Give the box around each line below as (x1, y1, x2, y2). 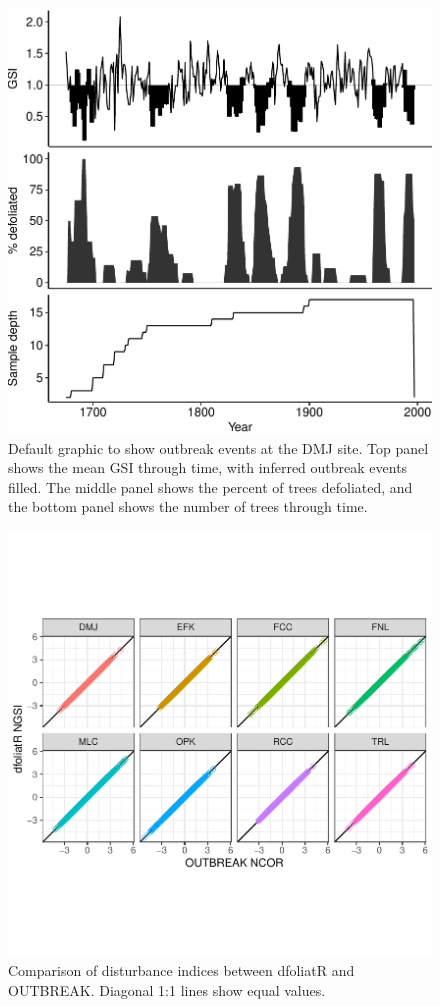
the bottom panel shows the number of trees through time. (8, 496, 368, 517)
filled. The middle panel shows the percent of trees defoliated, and (8, 476, 413, 497)
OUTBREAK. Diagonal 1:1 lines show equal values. (8, 980, 326, 1001)
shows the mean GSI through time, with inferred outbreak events (8, 457, 408, 478)
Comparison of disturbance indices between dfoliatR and (8, 960, 355, 981)
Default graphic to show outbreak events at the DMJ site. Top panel (8, 437, 429, 458)
